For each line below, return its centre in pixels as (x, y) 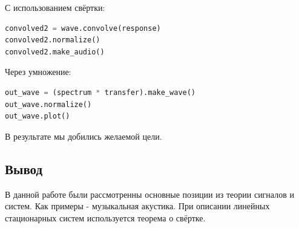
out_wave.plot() (38, 116)
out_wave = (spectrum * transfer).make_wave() (100, 92)
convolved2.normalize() (53, 40)
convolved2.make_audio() (55, 52)
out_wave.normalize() (48, 104)
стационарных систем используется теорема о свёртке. (105, 217)
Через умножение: (38, 72)
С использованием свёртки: (55, 7)
